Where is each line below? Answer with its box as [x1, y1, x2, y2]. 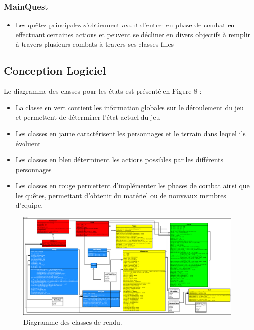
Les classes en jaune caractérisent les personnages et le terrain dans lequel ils [15, 128, 246, 138]
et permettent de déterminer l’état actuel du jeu [15, 112, 160, 122]
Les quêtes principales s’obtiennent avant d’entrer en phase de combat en [15, 20, 235, 30]
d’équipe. [15, 200, 43, 210]
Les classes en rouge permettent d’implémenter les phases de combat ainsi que [15, 180, 250, 191]
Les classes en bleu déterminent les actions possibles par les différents [15, 154, 223, 165]
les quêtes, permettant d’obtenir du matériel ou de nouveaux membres [15, 190, 226, 200]
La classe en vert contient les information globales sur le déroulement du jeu [15, 102, 244, 112]
